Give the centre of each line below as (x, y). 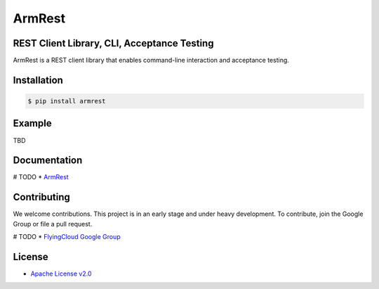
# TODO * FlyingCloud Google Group (67, 237)
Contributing (41, 197)
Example (32, 123)
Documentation (48, 161)
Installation (38, 80)
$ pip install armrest (67, 101)
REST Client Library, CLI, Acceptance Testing (113, 43)
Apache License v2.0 (61, 274)
